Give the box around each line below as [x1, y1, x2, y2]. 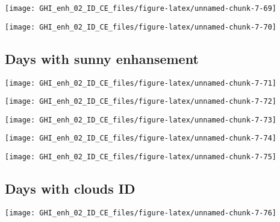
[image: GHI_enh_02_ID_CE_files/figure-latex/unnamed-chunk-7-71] [5, 78, 277, 87]
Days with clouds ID [5, 179, 135, 198]
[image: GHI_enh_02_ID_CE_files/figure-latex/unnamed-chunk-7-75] [5, 153, 277, 162]
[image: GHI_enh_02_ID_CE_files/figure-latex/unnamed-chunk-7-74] [5, 134, 277, 143]
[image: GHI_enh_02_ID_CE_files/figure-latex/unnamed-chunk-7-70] [5, 22, 277, 31]
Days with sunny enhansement [5, 49, 199, 68]
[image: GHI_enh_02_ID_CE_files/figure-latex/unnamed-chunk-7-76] [5, 209, 277, 217]
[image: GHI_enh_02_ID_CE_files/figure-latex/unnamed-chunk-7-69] [5, 4, 277, 13]
